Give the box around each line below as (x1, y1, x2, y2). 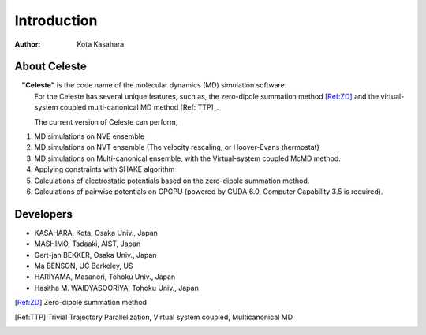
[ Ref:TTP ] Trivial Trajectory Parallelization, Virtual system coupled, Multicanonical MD (14, 312, 293, 322)
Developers (14, 207, 73, 221)
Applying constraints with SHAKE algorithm (34, 165, 175, 174)
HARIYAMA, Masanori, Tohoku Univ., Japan (34, 272, 176, 281)
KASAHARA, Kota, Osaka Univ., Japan (34, 228, 158, 237)
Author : (14, 39, 41, 49)
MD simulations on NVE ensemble (34, 132, 145, 141)
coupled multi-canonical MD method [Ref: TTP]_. (59, 102, 219, 112)
